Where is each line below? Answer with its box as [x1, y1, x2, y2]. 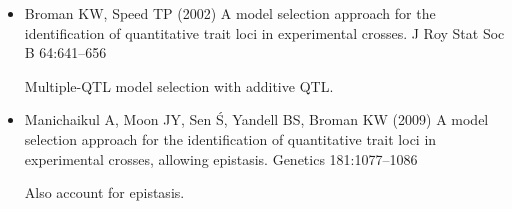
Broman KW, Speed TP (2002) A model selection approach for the [24, 3, 436, 23]
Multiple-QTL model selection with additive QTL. [24, 75, 334, 96]
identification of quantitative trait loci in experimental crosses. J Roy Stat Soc [24, 22, 505, 43]
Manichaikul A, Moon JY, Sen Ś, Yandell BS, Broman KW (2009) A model [24, 109, 489, 130]
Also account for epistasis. [24, 182, 185, 203]
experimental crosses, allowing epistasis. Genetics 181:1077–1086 [24, 148, 418, 169]
